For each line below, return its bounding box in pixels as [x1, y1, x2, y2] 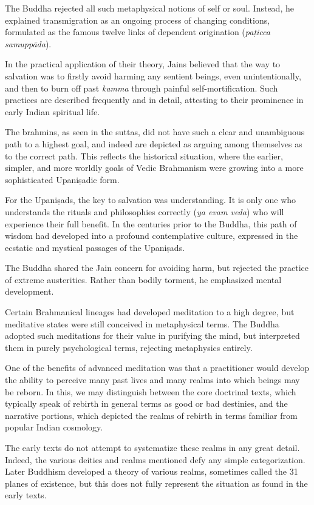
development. [5, 285, 54, 298]
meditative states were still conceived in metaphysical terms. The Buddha [5, 317, 279, 330]
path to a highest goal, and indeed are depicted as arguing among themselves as [5, 137, 302, 150]
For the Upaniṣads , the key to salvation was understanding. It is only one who [5, 193, 296, 206]
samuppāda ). [5, 37, 52, 50]
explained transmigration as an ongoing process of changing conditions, [5, 13, 270, 26]
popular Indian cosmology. [5, 421, 103, 433]
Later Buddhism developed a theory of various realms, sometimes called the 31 [5, 465, 298, 478]
